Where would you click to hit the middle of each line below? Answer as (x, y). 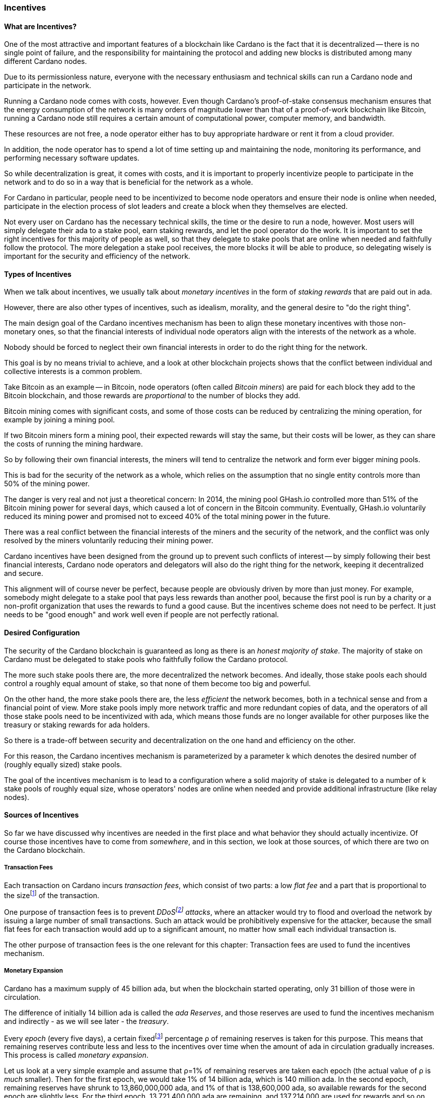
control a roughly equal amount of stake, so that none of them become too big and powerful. (158, 683)
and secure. (24, 573)
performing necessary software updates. (72, 158)
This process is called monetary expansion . (76, 1055)
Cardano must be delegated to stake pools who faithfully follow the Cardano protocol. (146, 659)
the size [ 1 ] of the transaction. (52, 894)
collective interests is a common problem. (73, 372)
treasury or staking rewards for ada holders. (77, 724)
